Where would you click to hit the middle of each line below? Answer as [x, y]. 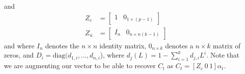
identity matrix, [123, 45]
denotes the [62, 45]
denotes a [179, 45]
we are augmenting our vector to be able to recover [80, 66]
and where [19, 45]
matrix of [227, 45]
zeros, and [19, 55]
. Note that [223, 55]
